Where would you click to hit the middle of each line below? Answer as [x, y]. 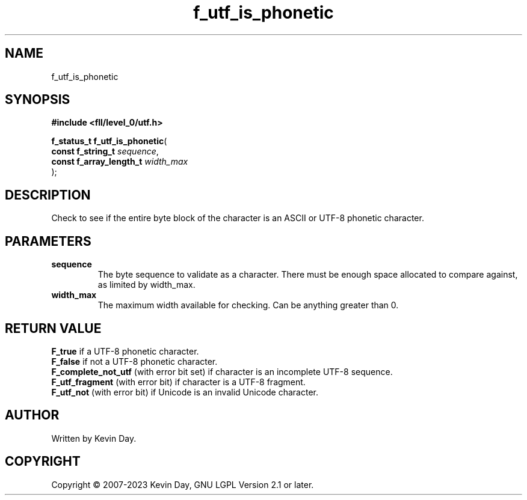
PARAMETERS [48, 241]
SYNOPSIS [38, 100]
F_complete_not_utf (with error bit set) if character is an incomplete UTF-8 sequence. [222, 371]
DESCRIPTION [48, 195]
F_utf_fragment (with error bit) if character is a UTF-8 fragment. [178, 382]
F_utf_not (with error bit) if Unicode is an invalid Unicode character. [185, 392]
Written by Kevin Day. [94, 438]
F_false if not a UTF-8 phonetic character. [134, 361]
